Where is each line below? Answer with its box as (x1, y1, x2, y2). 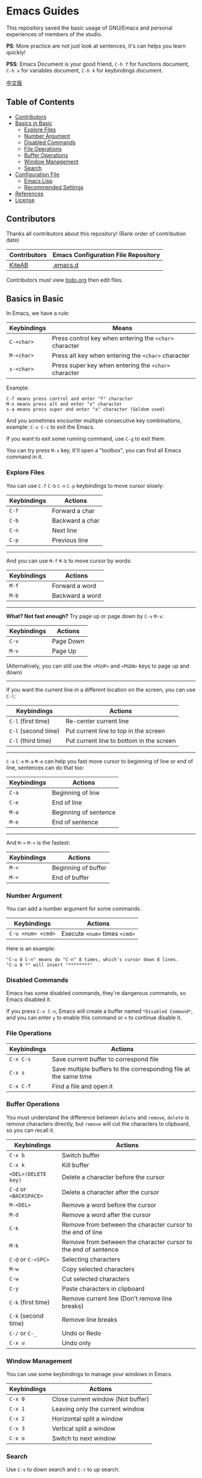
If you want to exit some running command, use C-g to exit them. (6, 435, 167, 443)
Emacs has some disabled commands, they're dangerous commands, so (6, 990, 186, 997)
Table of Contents (6, 97, 75, 107)
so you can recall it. (6, 1126, 55, 1134)
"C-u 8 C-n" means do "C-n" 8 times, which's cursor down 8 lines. (6, 956, 179, 962)
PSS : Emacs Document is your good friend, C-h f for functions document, (6, 60, 189, 68)
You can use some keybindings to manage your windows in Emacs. (6, 1371, 173, 1378)
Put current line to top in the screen (65, 727, 165, 735)
